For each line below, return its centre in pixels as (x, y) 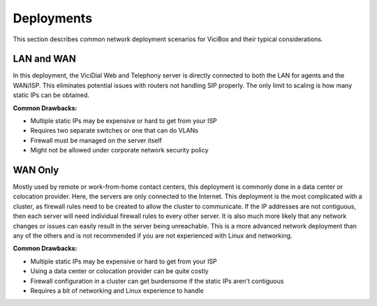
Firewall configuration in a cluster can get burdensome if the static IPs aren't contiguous (157, 281)
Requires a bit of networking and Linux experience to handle (117, 291)
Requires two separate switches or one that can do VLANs (114, 131)
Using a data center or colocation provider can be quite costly (119, 271)
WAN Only (36, 170)
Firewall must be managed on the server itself (96, 140)
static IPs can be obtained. (51, 95)
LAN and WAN (44, 59)
